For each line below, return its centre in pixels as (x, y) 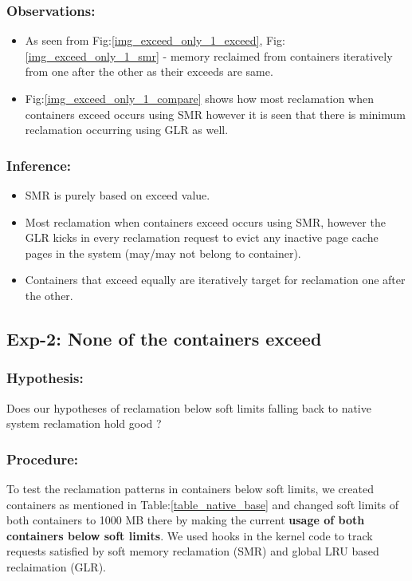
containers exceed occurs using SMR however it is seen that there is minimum (215, 114)
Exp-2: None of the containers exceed (164, 338)
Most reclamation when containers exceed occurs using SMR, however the (205, 221)
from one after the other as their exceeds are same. (149, 71)
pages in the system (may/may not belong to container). (163, 253)
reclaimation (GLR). (56, 566)
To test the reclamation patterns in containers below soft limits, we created (190, 488)
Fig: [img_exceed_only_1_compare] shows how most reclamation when (199, 98)
